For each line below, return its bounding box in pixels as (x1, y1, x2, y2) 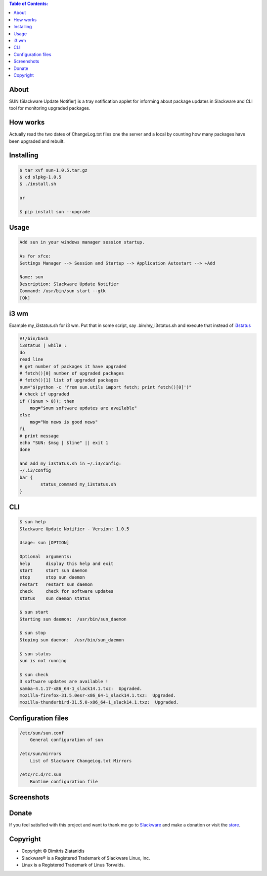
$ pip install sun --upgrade (19, 209, 90, 214)
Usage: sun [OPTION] (19, 540, 69, 546)
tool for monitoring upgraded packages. (9, 105, 90, 111)
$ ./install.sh (19, 181, 56, 187)
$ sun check (19, 672, 49, 677)
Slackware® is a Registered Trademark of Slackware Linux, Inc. (21, 855, 150, 861)
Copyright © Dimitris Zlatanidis (21, 848, 85, 854)
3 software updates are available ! (19, 679, 109, 685)
